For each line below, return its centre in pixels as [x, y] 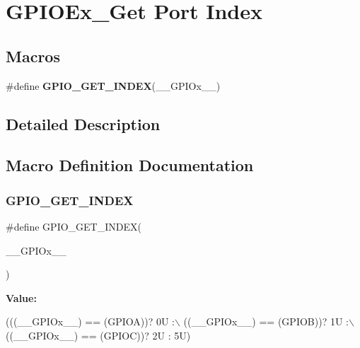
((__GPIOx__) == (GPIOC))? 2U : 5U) [98, 335]
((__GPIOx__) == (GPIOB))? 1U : [266, 321]
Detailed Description [83, 123]
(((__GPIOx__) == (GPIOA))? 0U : [90, 321]
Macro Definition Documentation [130, 165]
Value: [21, 297]
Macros [33, 56]
